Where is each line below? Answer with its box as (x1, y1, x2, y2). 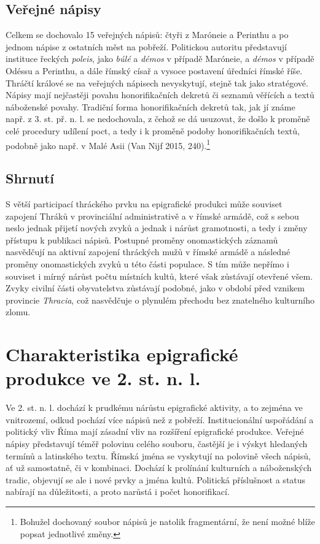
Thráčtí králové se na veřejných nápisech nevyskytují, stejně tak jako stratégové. (6, 76, 308, 89)
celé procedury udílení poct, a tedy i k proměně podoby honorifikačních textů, (6, 124, 300, 137)
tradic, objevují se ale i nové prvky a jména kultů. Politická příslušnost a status (6, 473, 306, 486)
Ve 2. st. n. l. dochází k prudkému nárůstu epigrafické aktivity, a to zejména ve (6, 401, 303, 414)
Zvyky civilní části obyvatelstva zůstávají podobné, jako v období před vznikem (6, 282, 305, 294)
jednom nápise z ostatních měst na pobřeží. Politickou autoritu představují (6, 40, 287, 53)
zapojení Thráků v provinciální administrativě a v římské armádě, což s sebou (6, 209, 299, 222)
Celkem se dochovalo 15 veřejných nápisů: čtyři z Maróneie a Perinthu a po (6, 28, 289, 41)
